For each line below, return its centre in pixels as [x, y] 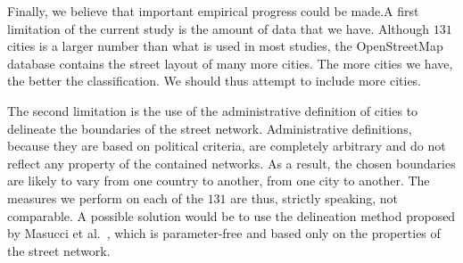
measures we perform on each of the [105, 197]
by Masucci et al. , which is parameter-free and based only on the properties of [224, 233]
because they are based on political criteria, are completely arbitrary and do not [227, 146]
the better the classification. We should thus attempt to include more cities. [215, 81]
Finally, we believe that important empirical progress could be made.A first [213, 11]
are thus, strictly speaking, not [314, 197]
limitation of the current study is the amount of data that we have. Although [219, 28]
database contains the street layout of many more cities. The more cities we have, [230, 63]
